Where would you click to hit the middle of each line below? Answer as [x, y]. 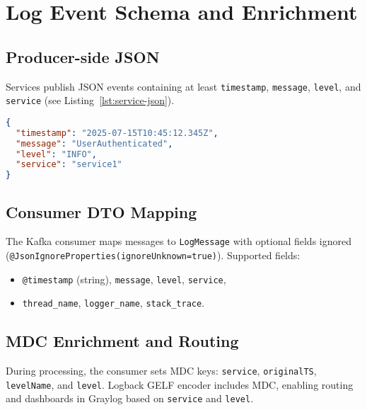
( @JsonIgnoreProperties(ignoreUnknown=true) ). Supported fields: [153, 255]
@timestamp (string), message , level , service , [124, 279]
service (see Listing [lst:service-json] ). [90, 100]
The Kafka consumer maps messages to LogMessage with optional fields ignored [179, 241]
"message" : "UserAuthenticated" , [94, 143]
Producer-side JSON [83, 56]
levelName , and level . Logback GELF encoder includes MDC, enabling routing [180, 384]
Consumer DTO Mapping [101, 211]
